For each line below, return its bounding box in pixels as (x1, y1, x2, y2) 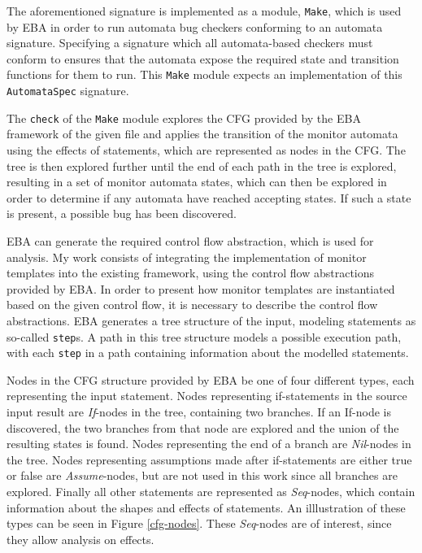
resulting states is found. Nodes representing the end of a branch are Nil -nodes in (7, 435, 411, 452)
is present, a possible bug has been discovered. (7, 205, 237, 222)
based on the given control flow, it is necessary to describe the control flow (7, 296, 378, 313)
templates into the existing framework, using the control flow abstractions (7, 264, 375, 281)
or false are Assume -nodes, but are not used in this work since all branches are (7, 467, 398, 484)
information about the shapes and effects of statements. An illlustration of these (7, 499, 406, 516)
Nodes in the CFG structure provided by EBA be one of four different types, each (7, 371, 415, 388)
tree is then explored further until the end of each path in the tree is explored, (7, 157, 397, 174)
